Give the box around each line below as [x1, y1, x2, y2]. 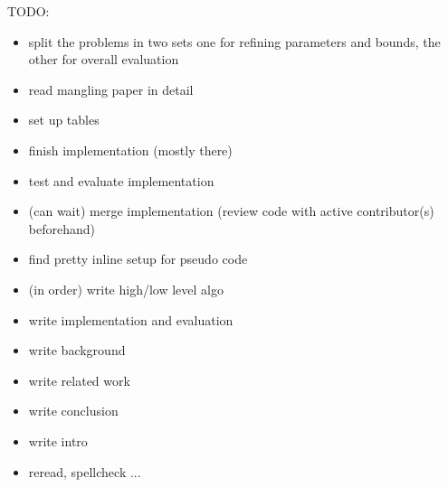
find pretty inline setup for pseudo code [28, 249, 248, 268]
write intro [28, 431, 88, 450]
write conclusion [28, 401, 119, 420]
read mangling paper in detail [28, 80, 194, 98]
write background [28, 341, 126, 360]
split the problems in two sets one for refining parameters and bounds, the [28, 32, 441, 51]
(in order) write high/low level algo [28, 279, 224, 298]
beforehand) [28, 219, 95, 238]
